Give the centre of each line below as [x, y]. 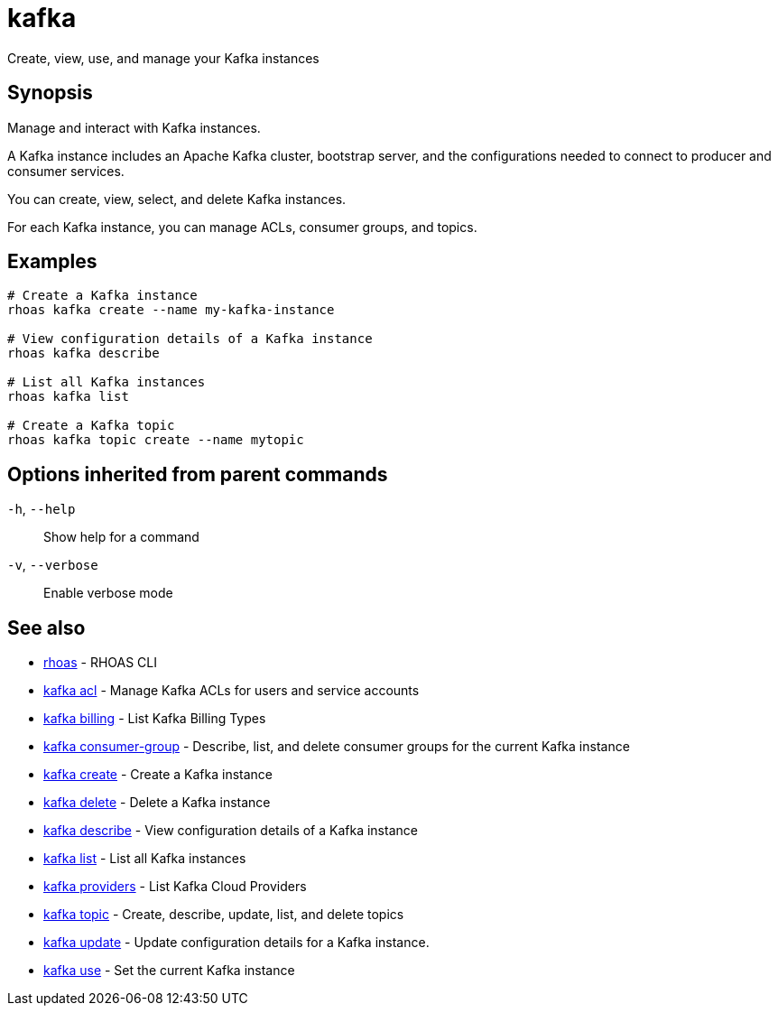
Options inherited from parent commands [198, 474]
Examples [52, 262]
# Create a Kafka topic [91, 426]
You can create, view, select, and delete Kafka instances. [177, 199]
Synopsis [50, 93]
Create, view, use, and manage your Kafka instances [163, 58]
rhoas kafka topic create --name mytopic [156, 440]
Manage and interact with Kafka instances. [134, 127]
